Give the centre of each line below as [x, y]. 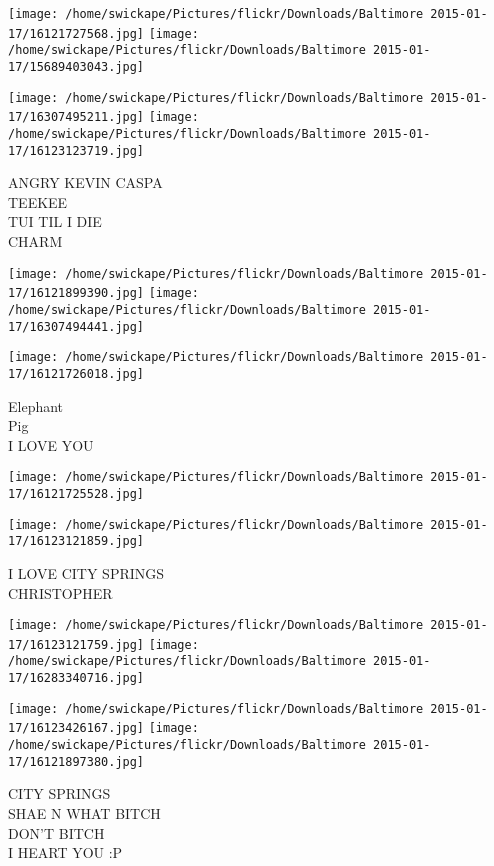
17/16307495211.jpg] [76, 117]
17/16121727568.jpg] [76, 33]
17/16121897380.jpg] [76, 761]
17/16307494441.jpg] [76, 326]
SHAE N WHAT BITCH [84, 813]
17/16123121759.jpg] [76, 644]
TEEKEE [38, 201]
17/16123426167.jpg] [76, 728]
